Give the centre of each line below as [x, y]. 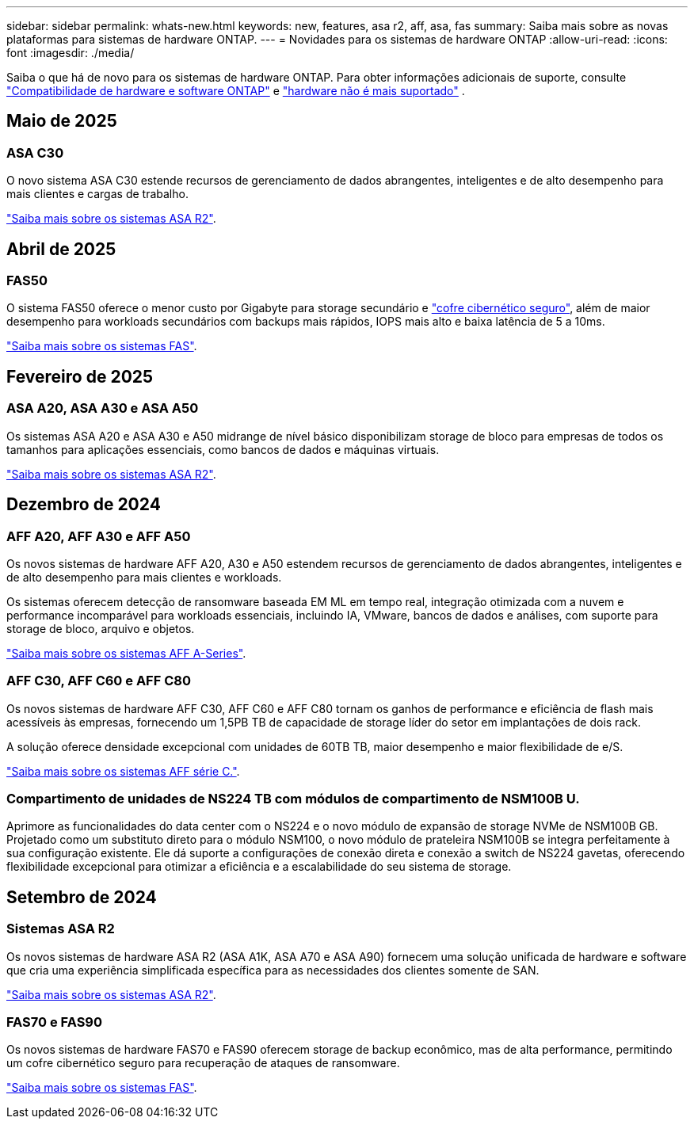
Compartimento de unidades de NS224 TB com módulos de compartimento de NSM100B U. [293, 799]
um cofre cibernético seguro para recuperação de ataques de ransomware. [203, 1063]
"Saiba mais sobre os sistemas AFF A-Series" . [126, 653]
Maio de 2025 [62, 121]
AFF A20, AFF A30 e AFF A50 [99, 536]
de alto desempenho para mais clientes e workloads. [144, 577]
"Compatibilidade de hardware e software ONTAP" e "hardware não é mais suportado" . [236, 91]
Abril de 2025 [61, 249]
